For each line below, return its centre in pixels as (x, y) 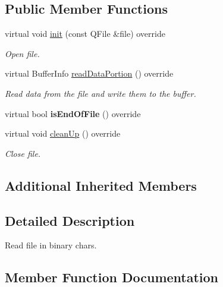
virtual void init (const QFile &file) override (85, 34)
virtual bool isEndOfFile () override (73, 113)
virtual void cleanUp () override (63, 133)
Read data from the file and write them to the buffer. (100, 93)
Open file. (22, 53)
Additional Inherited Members (101, 185)
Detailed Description (70, 220)
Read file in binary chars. (51, 245)
